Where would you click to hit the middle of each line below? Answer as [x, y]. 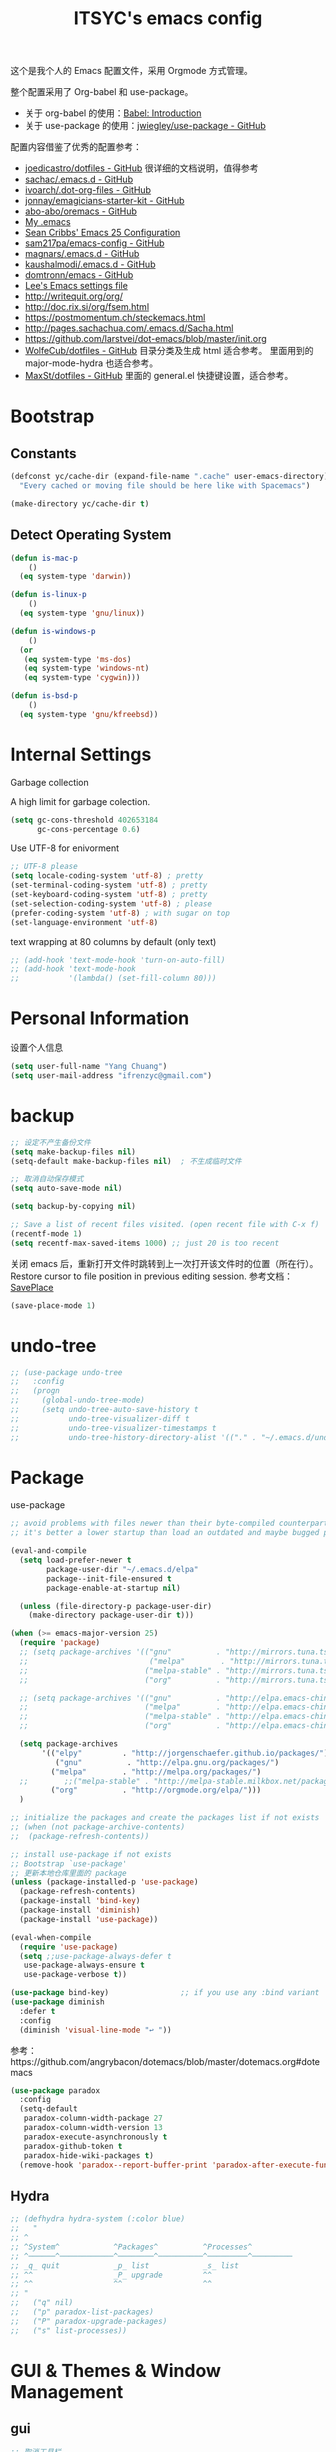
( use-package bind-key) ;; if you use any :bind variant [165, 1993]
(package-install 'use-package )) [89, 1919]
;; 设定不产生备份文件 [51, 1142]
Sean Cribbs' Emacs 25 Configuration [102, 233]
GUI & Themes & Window [116, 2370]
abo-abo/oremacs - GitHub [81, 211]
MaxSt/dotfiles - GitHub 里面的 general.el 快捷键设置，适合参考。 [159, 376]
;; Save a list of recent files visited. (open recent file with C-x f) [165, 1225]
